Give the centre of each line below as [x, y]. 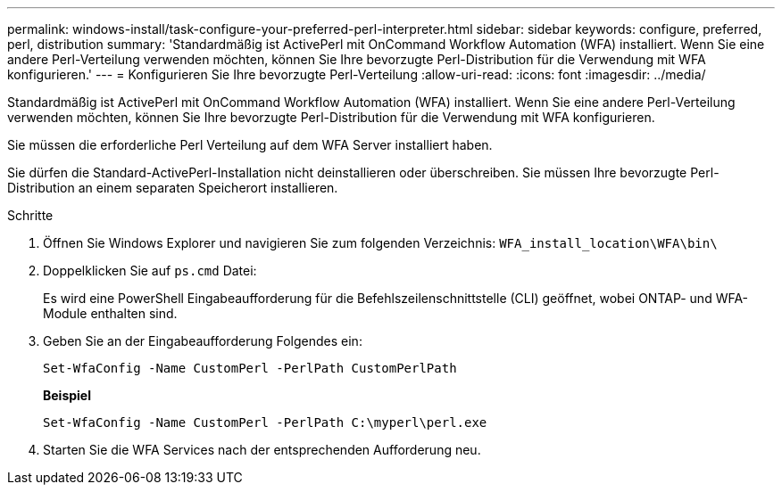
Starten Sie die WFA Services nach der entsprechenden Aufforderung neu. [262, 450]
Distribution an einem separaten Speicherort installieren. [173, 188]
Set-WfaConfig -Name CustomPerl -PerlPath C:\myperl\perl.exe [265, 422]
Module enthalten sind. [110, 313]
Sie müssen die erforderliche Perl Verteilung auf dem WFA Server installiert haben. [250, 145]
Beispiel [67, 395]
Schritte [30, 215]
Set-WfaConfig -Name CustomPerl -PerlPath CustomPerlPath [250, 368]
